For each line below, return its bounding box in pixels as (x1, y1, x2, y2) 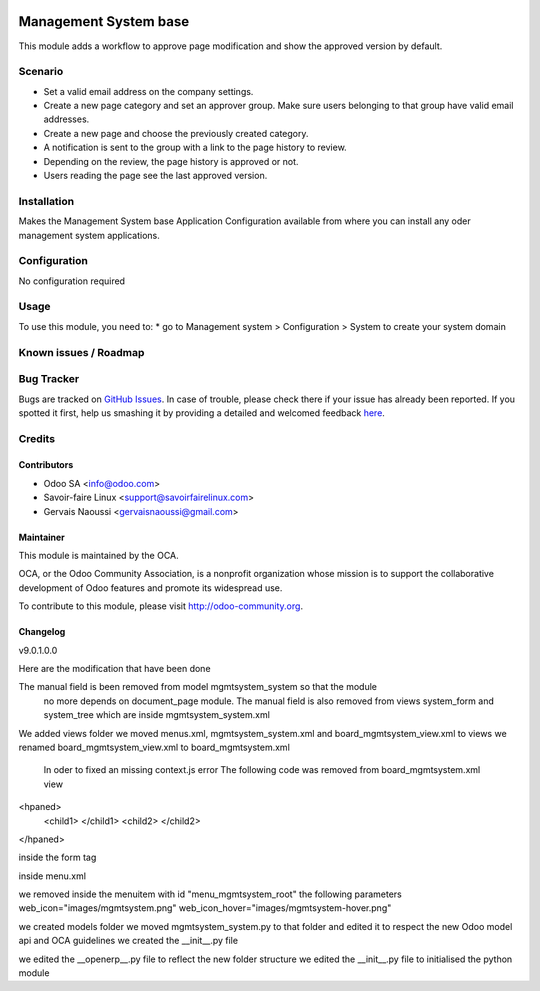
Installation (18, 194, 75, 208)
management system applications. (18, 229, 160, 241)
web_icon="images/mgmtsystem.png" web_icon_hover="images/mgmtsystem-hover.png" (18, 902, 392, 914)
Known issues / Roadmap (18, 345, 145, 359)
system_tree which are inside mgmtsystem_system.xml (43, 709, 270, 721)
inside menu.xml (18, 870, 87, 882)
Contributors (18, 459, 74, 471)
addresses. (43, 113, 90, 125)
